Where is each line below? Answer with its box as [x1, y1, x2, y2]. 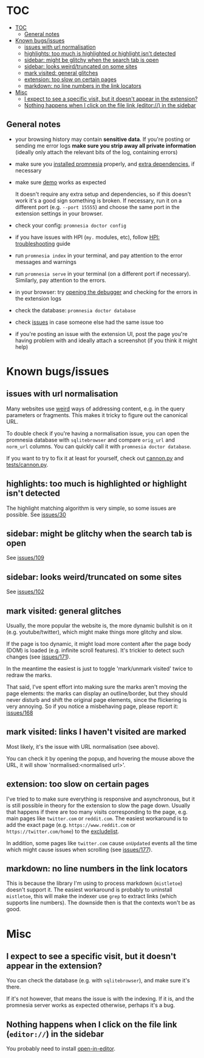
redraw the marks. [6, 671, 52, 679]
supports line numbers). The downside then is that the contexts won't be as [6, 899, 195, 906]
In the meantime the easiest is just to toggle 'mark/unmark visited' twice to [6, 665, 193, 672]
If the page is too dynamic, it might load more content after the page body [6, 640, 191, 647]
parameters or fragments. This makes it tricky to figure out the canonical [6, 411, 188, 418]
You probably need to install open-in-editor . [6, 1045, 115, 1053]
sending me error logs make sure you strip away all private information [15, 141, 196, 149]
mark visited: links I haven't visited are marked [6, 727, 186, 737]
